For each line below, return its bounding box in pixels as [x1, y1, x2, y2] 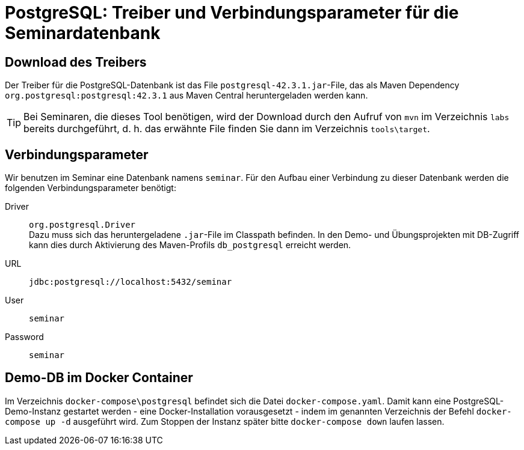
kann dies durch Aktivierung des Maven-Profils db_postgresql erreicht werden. [29, 240, 351, 251]
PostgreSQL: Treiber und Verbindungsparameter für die [5, 2, 459, 23]
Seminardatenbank [5, 23, 161, 43]
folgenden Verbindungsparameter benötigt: [5, 183, 176, 193]
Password [5, 332, 44, 342]
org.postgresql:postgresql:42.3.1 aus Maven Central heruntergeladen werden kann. [5, 90, 368, 101]
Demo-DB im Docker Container [5, 370, 193, 386]
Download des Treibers [5, 54, 147, 70]
